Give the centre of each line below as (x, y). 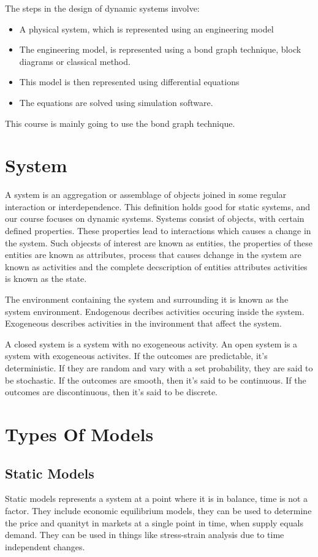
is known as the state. (46, 278)
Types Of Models (79, 434)
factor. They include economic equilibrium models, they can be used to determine (158, 510)
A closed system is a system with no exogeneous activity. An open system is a (151, 343)
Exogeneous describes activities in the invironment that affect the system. (143, 323)
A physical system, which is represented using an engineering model (146, 28)
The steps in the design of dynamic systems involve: (102, 8)
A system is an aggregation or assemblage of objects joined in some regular (146, 195)
